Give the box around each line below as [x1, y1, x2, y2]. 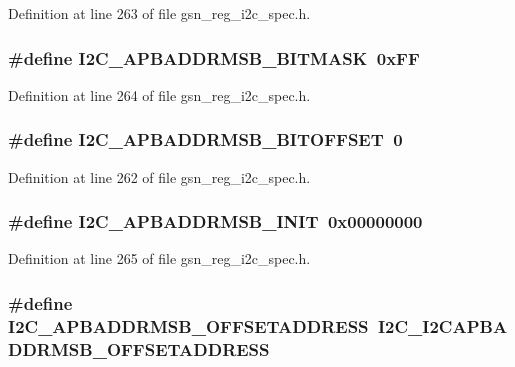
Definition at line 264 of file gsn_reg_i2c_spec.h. [8, 84, 311, 105]
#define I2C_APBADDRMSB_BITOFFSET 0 [8, 127, 403, 152]
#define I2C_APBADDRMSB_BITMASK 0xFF [8, 45, 420, 70]
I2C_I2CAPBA [377, 313, 508, 338]
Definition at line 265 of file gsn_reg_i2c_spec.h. [8, 248, 311, 269]
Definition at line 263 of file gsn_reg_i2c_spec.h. [8, 3, 311, 23]
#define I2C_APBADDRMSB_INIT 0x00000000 [8, 209, 423, 234]
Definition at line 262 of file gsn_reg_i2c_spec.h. [8, 166, 311, 187]
